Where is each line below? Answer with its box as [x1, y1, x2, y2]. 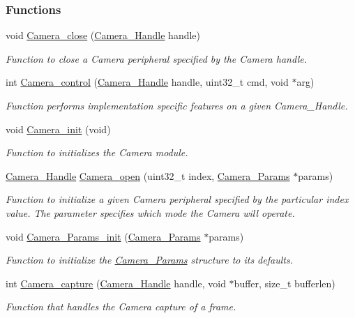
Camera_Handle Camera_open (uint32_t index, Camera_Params [6, 168, 290, 183]
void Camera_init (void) [6, 121, 111, 136]
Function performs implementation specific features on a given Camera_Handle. [6, 98, 348, 112]
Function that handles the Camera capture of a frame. [6, 299, 236, 314]
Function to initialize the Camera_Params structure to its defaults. [6, 252, 293, 267]
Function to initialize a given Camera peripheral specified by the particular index [6, 192, 349, 206]
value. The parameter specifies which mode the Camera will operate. [6, 205, 295, 220]
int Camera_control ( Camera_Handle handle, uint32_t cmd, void [6, 75, 289, 89]
